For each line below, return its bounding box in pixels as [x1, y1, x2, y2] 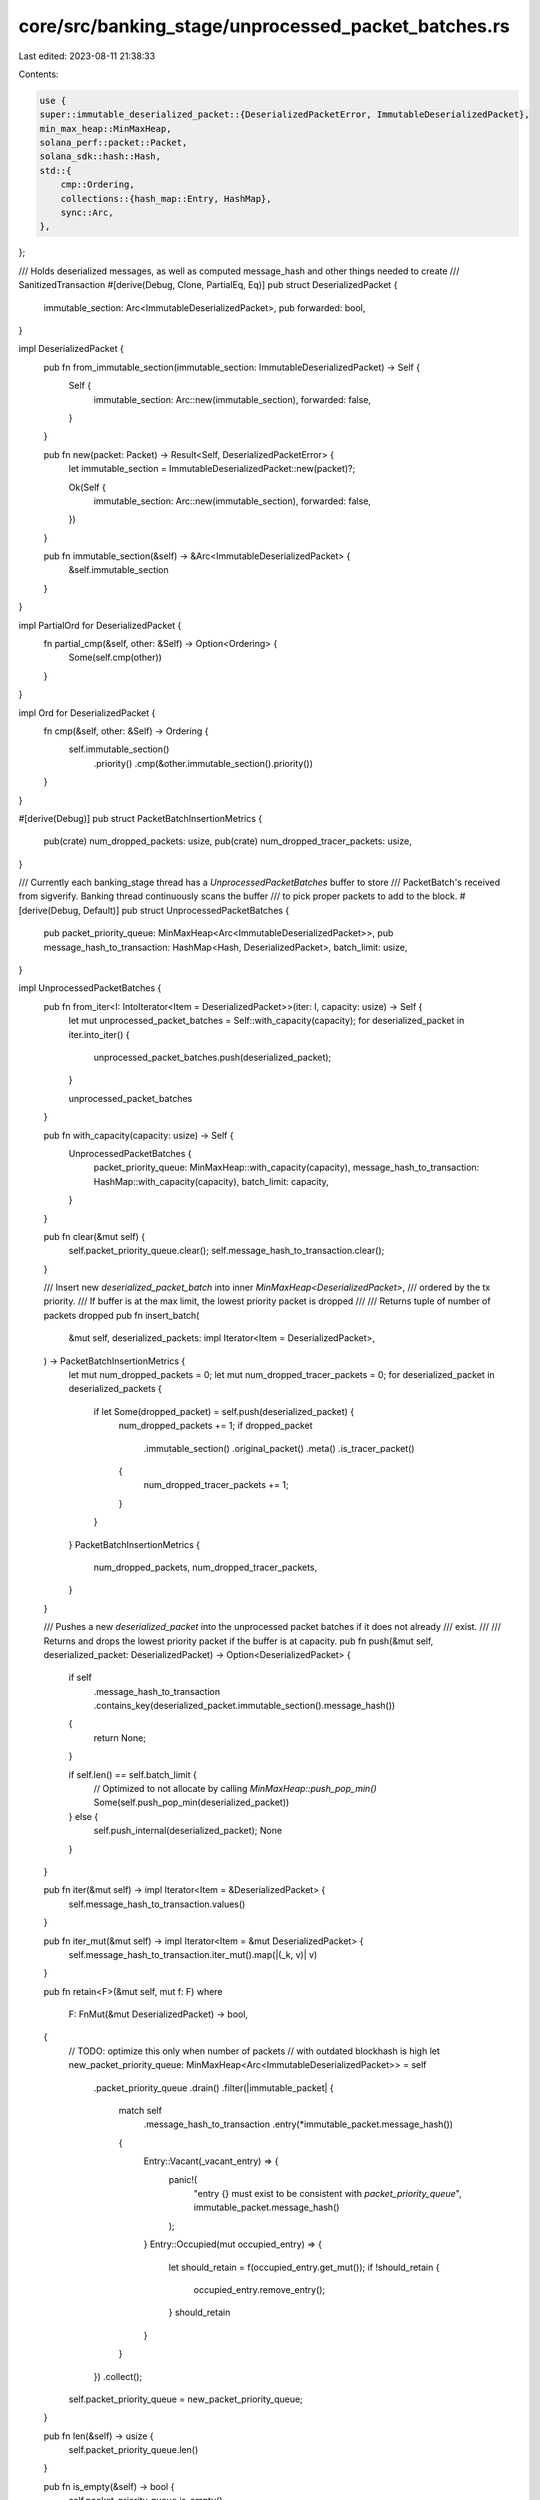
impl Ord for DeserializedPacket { [18, 706, 156, 719]
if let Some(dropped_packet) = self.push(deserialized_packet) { [93, 1405, 355, 1417]
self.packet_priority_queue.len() [68, 2444, 199, 2456]
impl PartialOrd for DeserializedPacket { [18, 619, 182, 631]
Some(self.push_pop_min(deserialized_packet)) [93, 1796, 290, 1809]
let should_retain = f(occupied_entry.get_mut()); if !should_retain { [168, 2261, 440, 2273]
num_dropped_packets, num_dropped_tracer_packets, [93, 1561, 318, 1573]
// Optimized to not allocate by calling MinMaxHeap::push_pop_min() [93, 1783, 377, 1795]
